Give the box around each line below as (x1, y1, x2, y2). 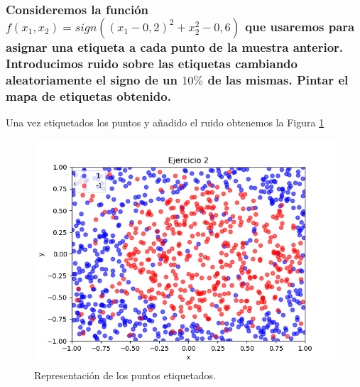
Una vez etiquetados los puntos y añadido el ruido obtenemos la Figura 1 (6, 114, 324, 129)
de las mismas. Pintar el (207, 70, 349, 88)
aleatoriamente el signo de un (6, 70, 178, 88)
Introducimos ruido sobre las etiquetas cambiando (6, 54, 298, 72)
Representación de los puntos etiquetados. (34, 368, 217, 383)
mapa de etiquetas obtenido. (6, 87, 171, 104)
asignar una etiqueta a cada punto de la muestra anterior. (6, 38, 344, 55)
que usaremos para (245, 17, 355, 35)
